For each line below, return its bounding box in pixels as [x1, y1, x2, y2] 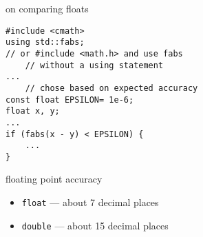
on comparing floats [6, 1, 89, 15]
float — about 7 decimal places [21, 195, 159, 209]
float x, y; [6, 106, 60, 116]
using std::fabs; [6, 37, 85, 48]
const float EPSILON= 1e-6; [6, 94, 134, 105]
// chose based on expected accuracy [25, 83, 198, 93]
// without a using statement [25, 60, 164, 70]
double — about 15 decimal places [21, 218, 169, 232]
